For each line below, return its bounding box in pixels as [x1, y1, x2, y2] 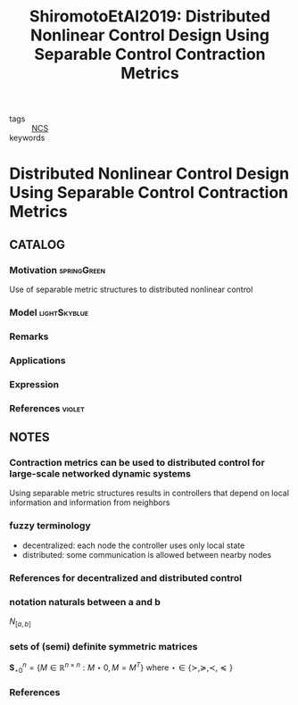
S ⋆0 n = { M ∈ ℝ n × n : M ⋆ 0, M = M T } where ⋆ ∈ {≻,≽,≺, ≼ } [9, 660, 234, 675]
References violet [9, 402, 85, 414]
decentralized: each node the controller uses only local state [21, 540, 245, 551]
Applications [9, 354, 66, 367]
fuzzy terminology [9, 519, 91, 532]
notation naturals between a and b [9, 595, 161, 608]
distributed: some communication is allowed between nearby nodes [21, 549, 272, 560]
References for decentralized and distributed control [9, 571, 243, 584]
